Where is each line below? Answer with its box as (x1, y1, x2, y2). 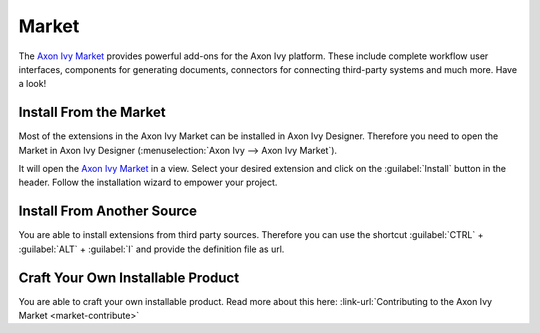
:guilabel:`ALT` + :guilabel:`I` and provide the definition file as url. (18, 243, 285, 255)
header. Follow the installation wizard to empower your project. (18, 176, 278, 189)
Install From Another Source (18, 203, 198, 220)
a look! (18, 78, 47, 90)
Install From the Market (18, 104, 166, 121)
